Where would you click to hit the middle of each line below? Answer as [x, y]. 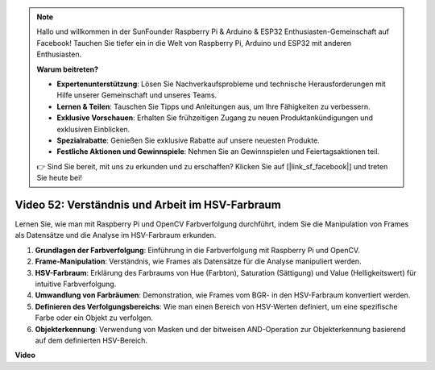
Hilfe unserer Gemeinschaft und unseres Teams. [137, 95]
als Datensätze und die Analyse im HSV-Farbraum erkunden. [116, 235]
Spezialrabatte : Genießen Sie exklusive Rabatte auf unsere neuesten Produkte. [188, 140]
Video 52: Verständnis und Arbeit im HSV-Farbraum [148, 204]
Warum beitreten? [68, 69]
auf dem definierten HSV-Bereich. [91, 340]
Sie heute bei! [59, 178]
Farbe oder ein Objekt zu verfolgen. [94, 318]
